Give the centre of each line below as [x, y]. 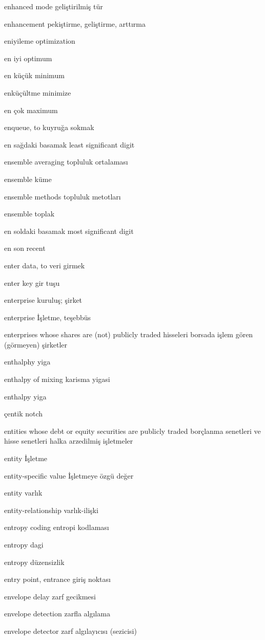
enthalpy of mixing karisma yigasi [57, 379]
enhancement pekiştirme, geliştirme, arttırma [75, 23]
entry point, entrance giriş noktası [57, 579]
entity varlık [23, 493]
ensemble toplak [29, 214]
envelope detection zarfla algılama [57, 614]
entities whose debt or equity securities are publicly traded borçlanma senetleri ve [132, 431]
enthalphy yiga [27, 362]
